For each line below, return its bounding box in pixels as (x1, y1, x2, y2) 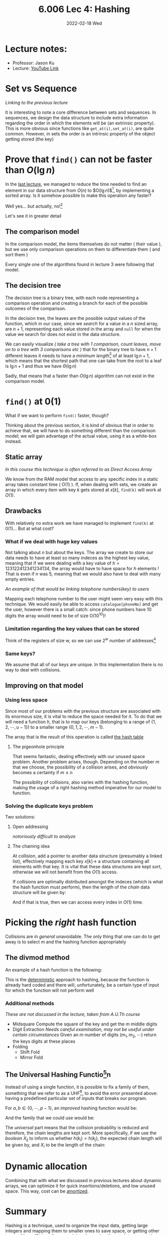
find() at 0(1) (5, 396, 61, 407)
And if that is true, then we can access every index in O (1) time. (12, 899, 143, 905)
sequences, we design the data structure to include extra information (5, 114, 148, 120)
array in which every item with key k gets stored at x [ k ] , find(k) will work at (5, 487, 161, 493)
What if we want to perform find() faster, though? (5, 413, 109, 419)
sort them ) (5, 251, 29, 257)
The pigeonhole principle (12, 743, 64, 749)
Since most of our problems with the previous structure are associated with (5, 708, 161, 714)
